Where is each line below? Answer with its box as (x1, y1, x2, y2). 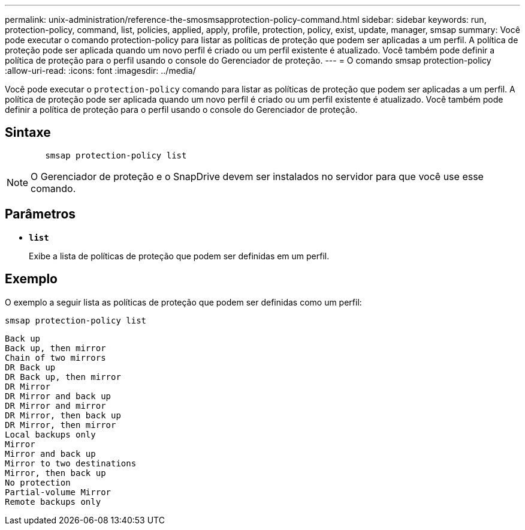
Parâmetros (5, 206, 76, 222)
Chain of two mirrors (5, 352, 106, 363)
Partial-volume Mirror (5, 487, 111, 497)
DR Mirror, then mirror (5, 420, 116, 430)
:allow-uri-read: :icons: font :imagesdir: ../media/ (5, 65, 196, 76)
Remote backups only (5, 496, 101, 507)
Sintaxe (5, 125, 51, 140)
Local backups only (5, 429, 96, 439)
